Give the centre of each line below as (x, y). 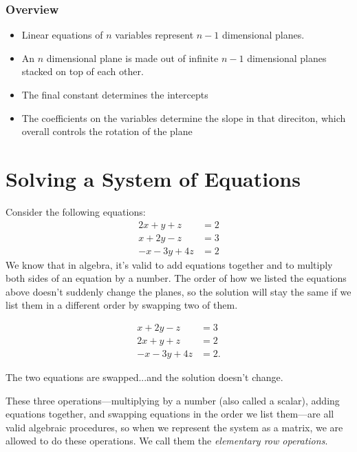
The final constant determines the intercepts (115, 94)
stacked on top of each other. (83, 71)
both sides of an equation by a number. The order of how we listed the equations (176, 278)
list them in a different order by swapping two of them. (122, 305)
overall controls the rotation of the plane (107, 131)
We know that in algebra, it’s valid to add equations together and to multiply (169, 264)
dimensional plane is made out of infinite (132, 58)
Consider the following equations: (76, 211)
